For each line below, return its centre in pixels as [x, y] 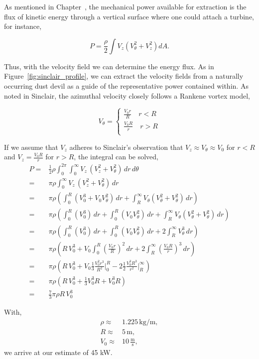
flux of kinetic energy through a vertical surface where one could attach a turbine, [129, 16]
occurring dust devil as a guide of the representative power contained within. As [126, 85]
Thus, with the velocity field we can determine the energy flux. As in [109, 66]
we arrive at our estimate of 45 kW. [58, 352]
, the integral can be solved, [116, 157]
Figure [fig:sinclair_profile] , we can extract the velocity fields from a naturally [124, 76]
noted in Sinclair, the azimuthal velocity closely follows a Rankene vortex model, [127, 95]
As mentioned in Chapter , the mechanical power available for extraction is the [125, 6]
